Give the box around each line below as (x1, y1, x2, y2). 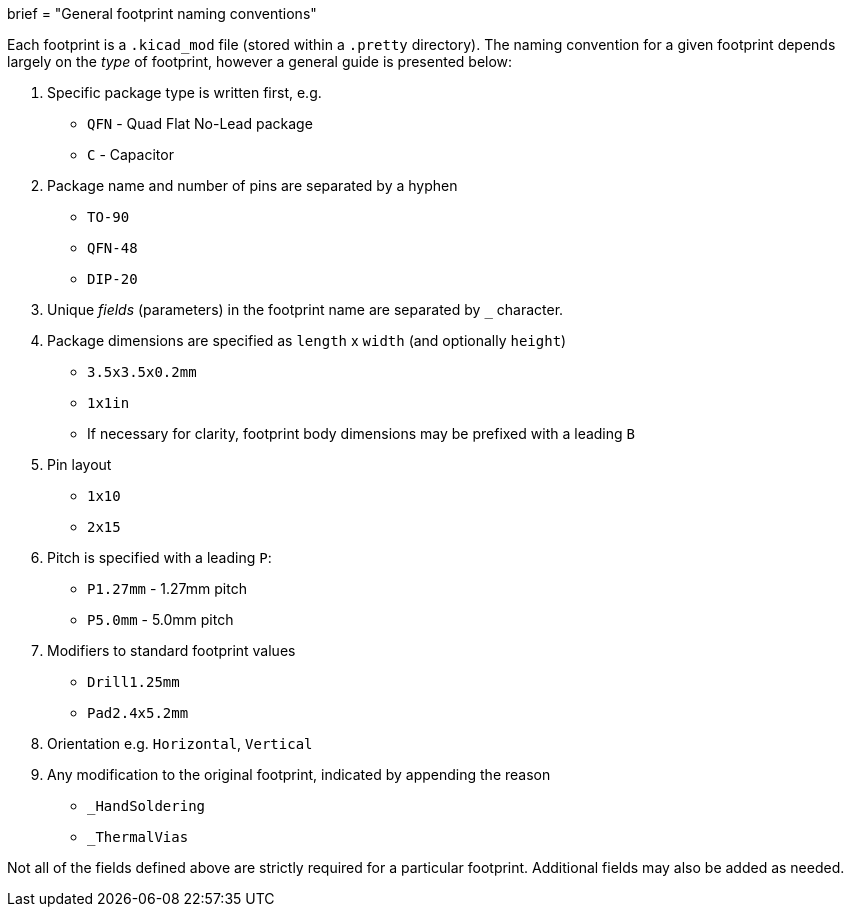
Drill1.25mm (87, 674, 180, 690)
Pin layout (47, 456, 112, 473)
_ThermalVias (87, 829, 189, 845)
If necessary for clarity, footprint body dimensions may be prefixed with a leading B (87, 425, 635, 442)
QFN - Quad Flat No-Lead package (87, 115, 313, 132)
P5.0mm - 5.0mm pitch (87, 611, 234, 628)
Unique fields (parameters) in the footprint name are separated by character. (47, 301, 564, 318)
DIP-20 (87, 271, 138, 287)
